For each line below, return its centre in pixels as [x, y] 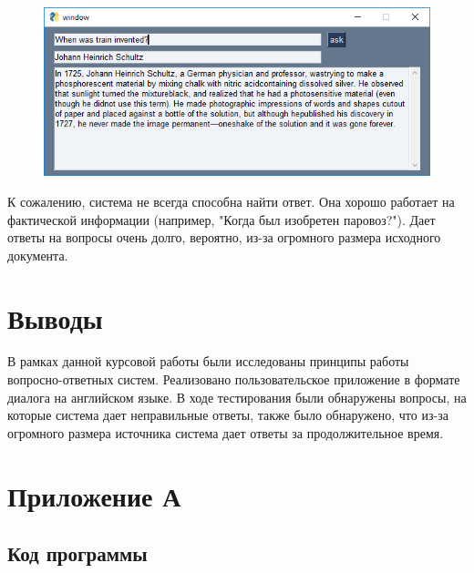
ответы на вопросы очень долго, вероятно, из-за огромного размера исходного [224, 237]
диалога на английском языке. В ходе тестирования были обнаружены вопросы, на [237, 397]
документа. [38, 255]
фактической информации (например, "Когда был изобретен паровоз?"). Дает [222, 219]
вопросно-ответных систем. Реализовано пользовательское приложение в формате [234, 379]
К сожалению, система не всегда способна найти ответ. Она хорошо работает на [231, 201]
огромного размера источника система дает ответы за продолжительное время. [226, 432]
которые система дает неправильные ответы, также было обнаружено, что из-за [228, 415]
